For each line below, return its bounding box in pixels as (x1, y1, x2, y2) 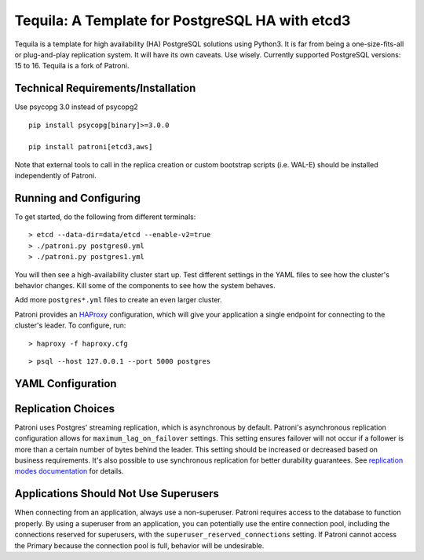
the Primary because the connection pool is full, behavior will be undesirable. (14, 540, 265, 550)
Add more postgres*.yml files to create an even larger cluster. (14, 295, 223, 305)
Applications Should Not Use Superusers (14, 487, 219, 500)
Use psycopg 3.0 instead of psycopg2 (14, 102, 139, 112)
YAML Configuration (14, 377, 117, 390)
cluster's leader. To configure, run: (14, 320, 126, 330)
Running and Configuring (14, 192, 141, 204)
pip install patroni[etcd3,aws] (28, 142, 153, 152)
